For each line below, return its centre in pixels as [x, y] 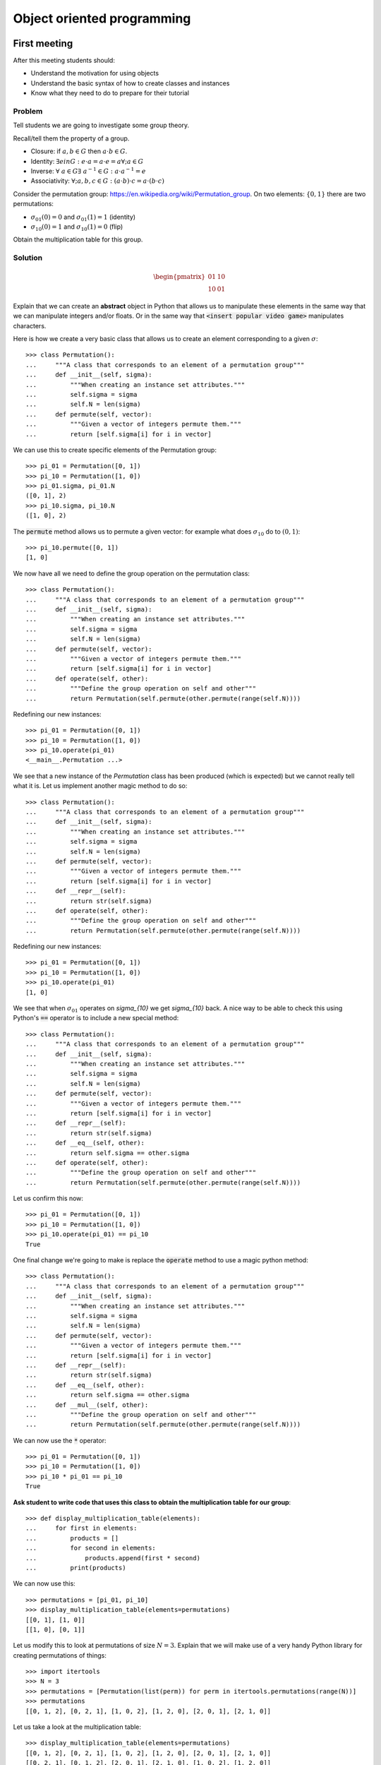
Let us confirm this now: [48, 1198]
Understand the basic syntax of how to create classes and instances [130, 83]
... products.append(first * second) [113, 1558]
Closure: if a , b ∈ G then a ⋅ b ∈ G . [79, 151]
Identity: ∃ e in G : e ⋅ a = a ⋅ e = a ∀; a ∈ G [87, 161]
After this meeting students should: [64, 61]
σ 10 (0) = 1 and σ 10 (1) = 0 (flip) [77, 227]
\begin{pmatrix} [180, 277]
